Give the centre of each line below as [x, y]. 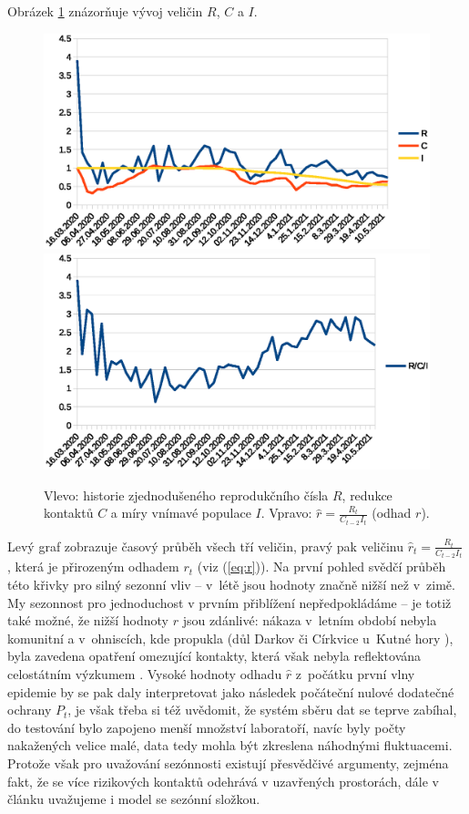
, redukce [367, 495]
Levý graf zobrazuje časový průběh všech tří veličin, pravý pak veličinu [205, 546]
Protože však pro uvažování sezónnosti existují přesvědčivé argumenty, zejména [228, 762]
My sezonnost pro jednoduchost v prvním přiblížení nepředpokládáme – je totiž [229, 602]
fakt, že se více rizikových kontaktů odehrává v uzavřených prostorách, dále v [223, 781]
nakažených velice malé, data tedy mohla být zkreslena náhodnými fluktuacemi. [230, 745]
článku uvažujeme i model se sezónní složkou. [134, 799]
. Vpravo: [286, 513]
